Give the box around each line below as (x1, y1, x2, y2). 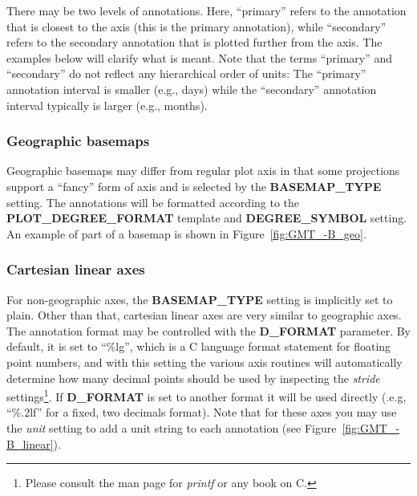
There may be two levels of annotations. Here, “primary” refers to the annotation (6, 2, 407, 18)
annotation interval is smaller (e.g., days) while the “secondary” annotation (6, 80, 377, 97)
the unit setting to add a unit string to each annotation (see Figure (6, 419, 337, 436)
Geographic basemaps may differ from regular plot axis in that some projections (6, 162, 400, 179)
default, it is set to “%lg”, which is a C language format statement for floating (6, 338, 391, 355)
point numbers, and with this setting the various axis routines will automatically (6, 353, 403, 370)
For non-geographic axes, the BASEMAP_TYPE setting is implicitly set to (6, 291, 393, 307)
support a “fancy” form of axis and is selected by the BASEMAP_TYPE (6, 177, 382, 194)
